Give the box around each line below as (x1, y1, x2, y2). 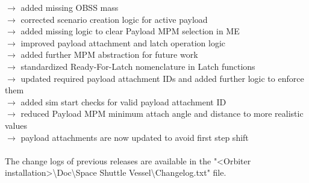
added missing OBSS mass (20, 1, 119, 13)
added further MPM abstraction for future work (20, 48, 198, 61)
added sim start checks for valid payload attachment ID (20, 95, 226, 108)
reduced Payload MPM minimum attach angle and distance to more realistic (20, 107, 304, 120)
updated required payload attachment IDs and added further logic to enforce (20, 72, 304, 84)
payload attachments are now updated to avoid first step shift (20, 131, 249, 143)
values (5, 119, 28, 131)
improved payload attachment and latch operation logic (20, 36, 225, 49)
